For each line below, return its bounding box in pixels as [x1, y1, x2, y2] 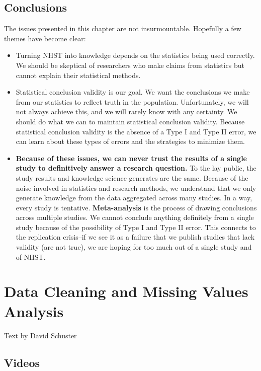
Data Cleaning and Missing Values [4, 281, 248, 302]
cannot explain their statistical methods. [16, 69, 141, 80]
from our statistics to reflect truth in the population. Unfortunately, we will [16, 96, 249, 107]
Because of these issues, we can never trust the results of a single [16, 153, 247, 163]
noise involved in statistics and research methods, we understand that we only [16, 182, 256, 193]
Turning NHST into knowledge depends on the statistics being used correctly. [16, 50, 255, 60]
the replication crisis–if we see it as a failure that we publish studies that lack [16, 232, 255, 242]
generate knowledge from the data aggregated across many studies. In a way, [16, 192, 252, 203]
